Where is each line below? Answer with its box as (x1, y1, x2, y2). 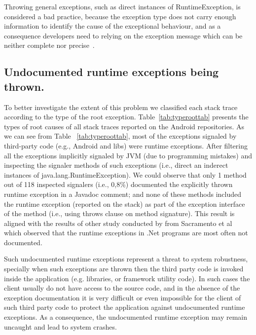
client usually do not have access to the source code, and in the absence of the (4, 283, 240, 293)
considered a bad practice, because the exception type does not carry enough (4, 11, 236, 21)
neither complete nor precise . (4, 40, 95, 50)
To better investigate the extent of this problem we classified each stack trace (4, 102, 238, 112)
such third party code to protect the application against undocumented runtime (4, 302, 245, 312)
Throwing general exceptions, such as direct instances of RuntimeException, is (4, 1, 241, 11)
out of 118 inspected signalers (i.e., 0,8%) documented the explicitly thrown (4, 179, 233, 189)
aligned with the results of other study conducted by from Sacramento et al (4, 218, 232, 228)
